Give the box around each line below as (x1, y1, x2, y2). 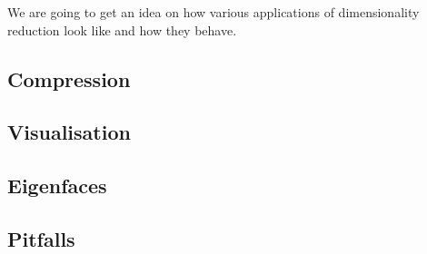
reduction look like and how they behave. (7, 20, 237, 39)
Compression (7, 64, 131, 93)
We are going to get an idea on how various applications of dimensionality (7, 3, 420, 21)
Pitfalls (7, 224, 75, 252)
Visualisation (7, 118, 131, 146)
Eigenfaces (7, 171, 107, 200)
